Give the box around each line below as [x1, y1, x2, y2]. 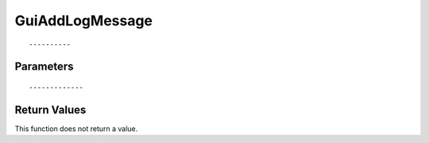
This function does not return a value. [14, 123, 138, 134]
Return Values [14, 103, 87, 116]
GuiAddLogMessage [14, 12, 153, 29]
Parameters [14, 60, 74, 73]
